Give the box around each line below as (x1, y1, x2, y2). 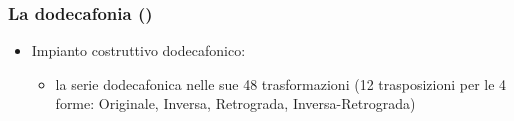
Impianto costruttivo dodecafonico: (31, 40, 246, 61)
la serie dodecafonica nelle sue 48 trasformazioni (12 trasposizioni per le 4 (55, 73, 507, 94)
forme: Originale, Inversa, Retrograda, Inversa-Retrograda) (55, 93, 416, 114)
